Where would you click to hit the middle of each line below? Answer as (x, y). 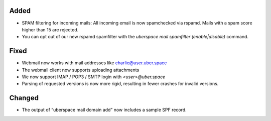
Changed (24, 98)
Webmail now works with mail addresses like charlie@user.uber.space (94, 63)
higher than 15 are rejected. (50, 29)
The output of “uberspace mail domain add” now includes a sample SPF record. (104, 110)
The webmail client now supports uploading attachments (81, 70)
